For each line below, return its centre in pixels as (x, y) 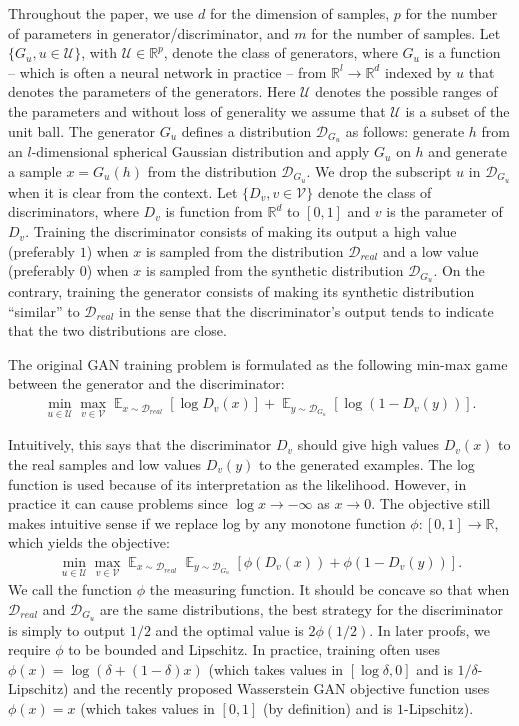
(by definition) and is (328, 707)
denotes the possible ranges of (406, 91)
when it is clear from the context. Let (123, 191)
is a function (462, 52)
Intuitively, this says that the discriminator (140, 444)
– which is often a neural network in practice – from (167, 71)
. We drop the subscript (379, 171)
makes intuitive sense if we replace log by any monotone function (207, 522)
